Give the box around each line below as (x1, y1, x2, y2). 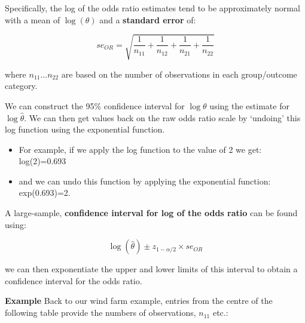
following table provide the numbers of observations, (5, 306, 196, 319)
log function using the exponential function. (5, 123, 165, 136)
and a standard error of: (99, 13, 196, 26)
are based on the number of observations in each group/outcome (61, 67, 297, 80)
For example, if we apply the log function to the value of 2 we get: (19, 143, 262, 155)
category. (5, 79, 38, 92)
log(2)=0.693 (19, 155, 66, 167)
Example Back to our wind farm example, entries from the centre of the (5, 294, 273, 307)
